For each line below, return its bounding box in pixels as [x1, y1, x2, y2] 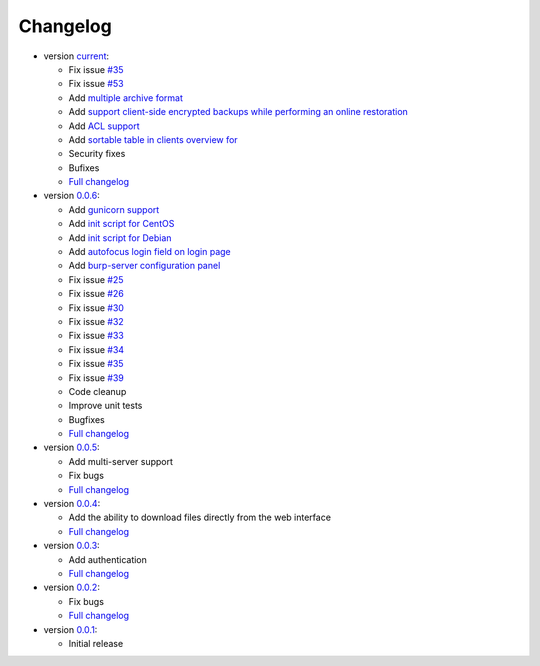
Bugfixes [68, 413, 105, 425]
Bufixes [68, 161, 100, 174]
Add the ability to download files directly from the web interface [68, 511, 332, 524]
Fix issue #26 [68, 288, 124, 300]
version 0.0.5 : [43, 441, 100, 454]
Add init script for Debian [68, 231, 172, 244]
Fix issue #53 [68, 78, 124, 90]
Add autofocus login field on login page [68, 246, 231, 258]
